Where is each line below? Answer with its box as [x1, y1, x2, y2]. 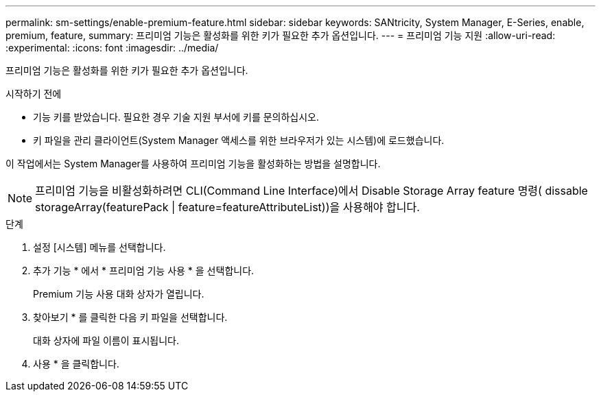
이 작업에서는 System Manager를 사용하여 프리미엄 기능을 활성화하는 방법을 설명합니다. [5, 158, 381, 169]
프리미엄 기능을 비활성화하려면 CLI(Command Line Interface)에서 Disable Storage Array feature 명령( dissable [35, 184, 588, 197]
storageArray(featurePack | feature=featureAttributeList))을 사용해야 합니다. [35, 200, 420, 214]
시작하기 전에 [5, 88, 62, 99]
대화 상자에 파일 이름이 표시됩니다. [33, 335, 179, 346]
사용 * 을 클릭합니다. [33, 358, 119, 370]
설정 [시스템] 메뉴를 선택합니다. [33, 241, 166, 253]
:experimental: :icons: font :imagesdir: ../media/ [5, 42, 219, 53]
